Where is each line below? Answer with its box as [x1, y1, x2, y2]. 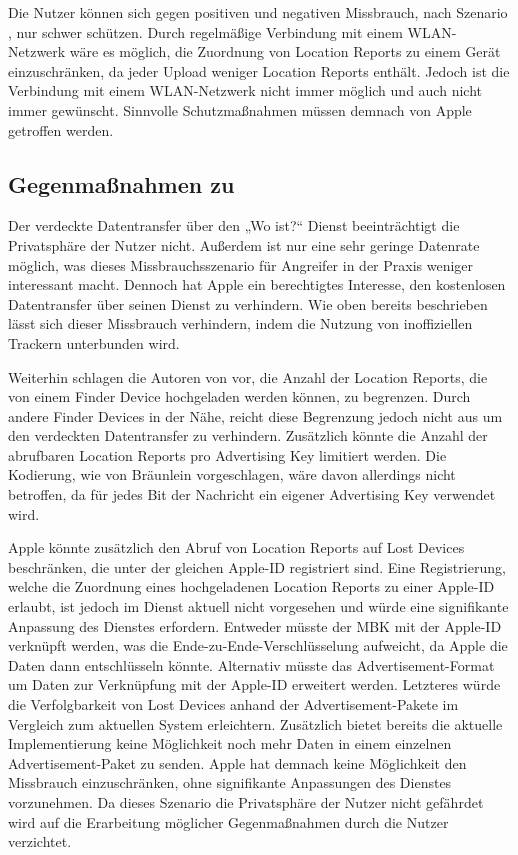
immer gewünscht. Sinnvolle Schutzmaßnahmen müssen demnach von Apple [8, 99, 472, 120]
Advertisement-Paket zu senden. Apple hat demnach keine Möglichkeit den [8, 752, 467, 773]
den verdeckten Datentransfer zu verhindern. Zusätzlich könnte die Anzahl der [8, 425, 488, 446]
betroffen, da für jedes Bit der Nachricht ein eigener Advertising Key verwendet [8, 484, 496, 505]
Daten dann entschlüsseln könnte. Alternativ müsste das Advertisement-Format [8, 654, 495, 675]
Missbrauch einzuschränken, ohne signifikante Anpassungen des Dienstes [8, 772, 452, 793]
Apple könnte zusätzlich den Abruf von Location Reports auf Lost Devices [8, 537, 465, 558]
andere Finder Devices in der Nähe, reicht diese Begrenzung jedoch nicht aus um [8, 405, 503, 426]
